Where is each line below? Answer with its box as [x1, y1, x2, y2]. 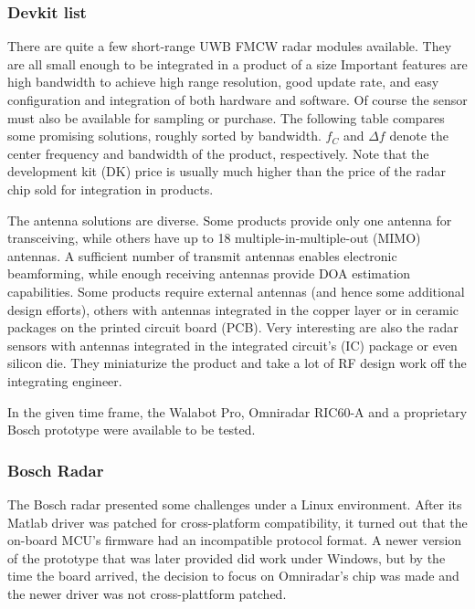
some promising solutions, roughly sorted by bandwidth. [7, 126, 322, 145]
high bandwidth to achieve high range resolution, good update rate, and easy [7, 72, 439, 91]
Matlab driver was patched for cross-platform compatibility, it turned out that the [7, 512, 468, 531]
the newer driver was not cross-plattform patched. [7, 583, 287, 603]
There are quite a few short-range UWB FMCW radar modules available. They [7, 37, 452, 56]
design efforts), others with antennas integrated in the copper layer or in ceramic [7, 299, 459, 319]
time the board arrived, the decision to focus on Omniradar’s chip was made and [7, 566, 459, 585]
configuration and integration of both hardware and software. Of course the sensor [7, 90, 468, 109]
